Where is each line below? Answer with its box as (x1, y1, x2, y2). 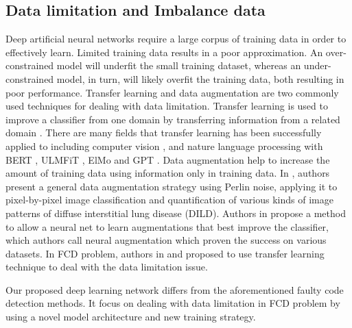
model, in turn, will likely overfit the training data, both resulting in (56, 71, 344, 86)
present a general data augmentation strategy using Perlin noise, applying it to (5, 179, 338, 193)
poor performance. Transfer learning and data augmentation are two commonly (5, 85, 339, 99)
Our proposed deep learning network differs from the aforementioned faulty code (5, 282, 344, 297)
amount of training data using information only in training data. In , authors (5, 166, 330, 180)
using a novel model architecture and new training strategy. (5, 310, 256, 324)
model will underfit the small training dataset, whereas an (56, 58, 301, 73)
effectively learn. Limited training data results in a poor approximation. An (5, 45, 323, 59)
